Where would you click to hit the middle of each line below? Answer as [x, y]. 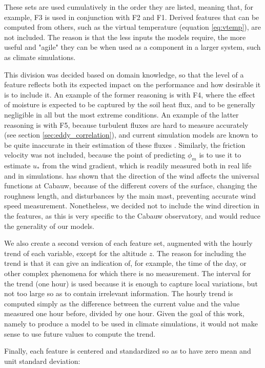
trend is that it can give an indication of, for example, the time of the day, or [125, 263]
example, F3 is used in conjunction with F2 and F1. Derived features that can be [132, 17]
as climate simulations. [40, 57]
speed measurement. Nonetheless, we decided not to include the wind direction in [132, 206]
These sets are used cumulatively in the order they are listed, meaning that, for [129, 7]
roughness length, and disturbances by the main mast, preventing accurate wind [130, 195]
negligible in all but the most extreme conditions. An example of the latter [121, 114]
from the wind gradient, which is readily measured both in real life [147, 166]
